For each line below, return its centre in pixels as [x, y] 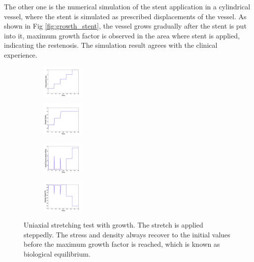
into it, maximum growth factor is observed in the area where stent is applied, [122, 35]
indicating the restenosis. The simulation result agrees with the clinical [111, 45]
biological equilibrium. [57, 254]
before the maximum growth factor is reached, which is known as [122, 244]
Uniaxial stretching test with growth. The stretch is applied [113, 225]
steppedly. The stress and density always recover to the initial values [127, 234]
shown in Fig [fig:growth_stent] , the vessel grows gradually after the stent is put [125, 26]
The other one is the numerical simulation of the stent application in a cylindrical [127, 6]
